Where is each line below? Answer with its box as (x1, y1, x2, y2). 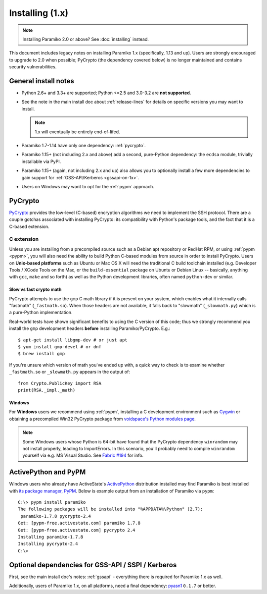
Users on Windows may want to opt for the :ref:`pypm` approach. (21, 183, 154, 189)
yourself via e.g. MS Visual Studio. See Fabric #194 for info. (22, 452, 143, 458)
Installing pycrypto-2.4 (18, 541, 78, 547)
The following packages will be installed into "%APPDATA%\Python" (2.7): (18, 506, 203, 512)
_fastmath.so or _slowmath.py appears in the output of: (9, 369, 131, 375)
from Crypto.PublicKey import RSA (18, 380, 101, 386)
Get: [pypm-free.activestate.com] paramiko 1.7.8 (18, 520, 141, 526)
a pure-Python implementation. (9, 310, 73, 316)
